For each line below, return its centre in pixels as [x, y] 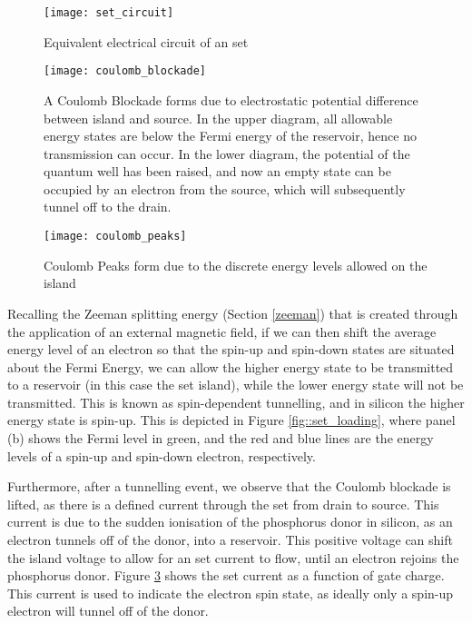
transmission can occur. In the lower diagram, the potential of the [227, 153]
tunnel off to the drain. [108, 207]
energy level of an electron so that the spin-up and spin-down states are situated [231, 349]
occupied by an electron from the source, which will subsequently [225, 188]
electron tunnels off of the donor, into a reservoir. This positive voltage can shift [230, 540]
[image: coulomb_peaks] [115, 237]
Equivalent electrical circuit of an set [146, 41]
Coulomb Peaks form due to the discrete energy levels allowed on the [236, 265]
